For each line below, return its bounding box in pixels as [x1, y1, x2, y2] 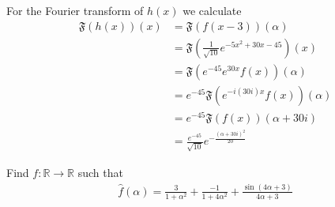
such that [77, 164, 123, 180]
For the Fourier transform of [6, 2, 144, 18]
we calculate [183, 2, 242, 18]
